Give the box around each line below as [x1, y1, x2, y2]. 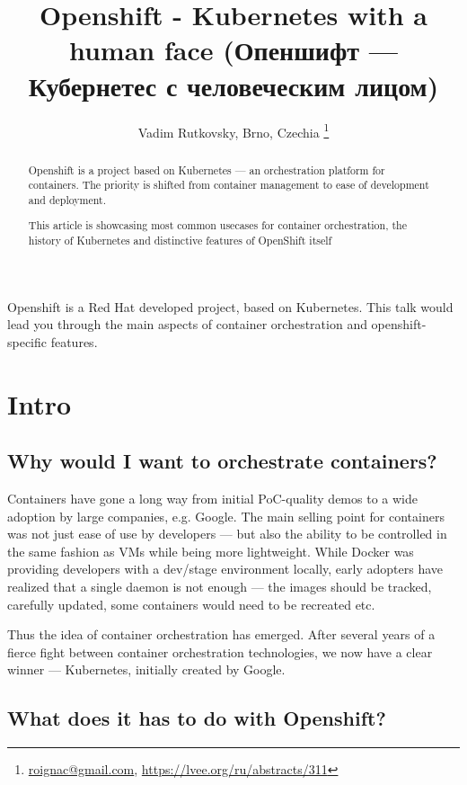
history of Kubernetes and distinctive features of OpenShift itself [28, 233, 332, 248]
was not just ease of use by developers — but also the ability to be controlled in [7, 524, 447, 543]
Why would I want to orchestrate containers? [7, 447, 437, 475]
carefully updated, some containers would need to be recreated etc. [7, 594, 375, 613]
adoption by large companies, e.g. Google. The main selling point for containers [7, 506, 445, 525]
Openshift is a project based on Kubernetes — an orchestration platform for [28, 162, 385, 177]
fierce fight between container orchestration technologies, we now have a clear [7, 642, 433, 661]
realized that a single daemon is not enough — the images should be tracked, [7, 577, 432, 596]
